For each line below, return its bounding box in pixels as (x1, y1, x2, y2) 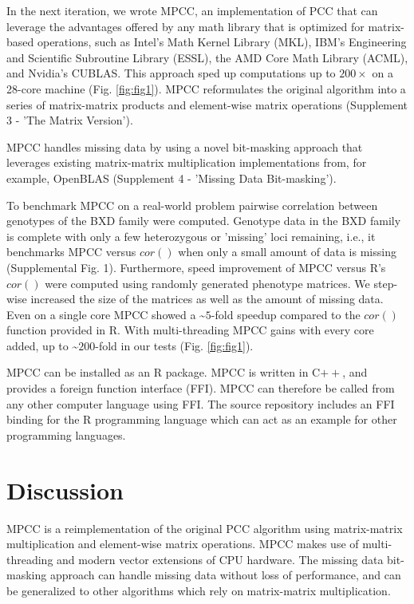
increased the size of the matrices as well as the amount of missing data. (30, 290, 384, 307)
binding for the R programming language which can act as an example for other (6, 411, 397, 428)
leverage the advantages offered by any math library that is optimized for (6, 18, 365, 34)
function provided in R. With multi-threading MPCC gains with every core (6, 322, 374, 338)
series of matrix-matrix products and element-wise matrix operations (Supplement (6, 96, 408, 113)
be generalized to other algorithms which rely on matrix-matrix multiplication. (6, 582, 391, 598)
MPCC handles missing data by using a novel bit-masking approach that (6, 138, 363, 155)
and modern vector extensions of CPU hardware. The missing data (57, 551, 384, 567)
